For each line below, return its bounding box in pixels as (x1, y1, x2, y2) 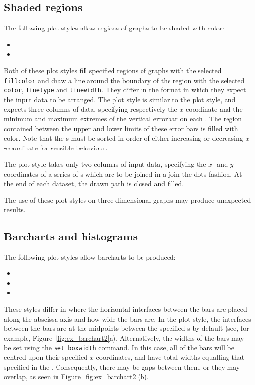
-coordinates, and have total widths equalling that (93, 352, 245, 362)
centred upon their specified (4, 352, 88, 362)
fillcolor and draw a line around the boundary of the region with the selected (4, 75, 245, 85)
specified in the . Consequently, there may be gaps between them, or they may (4, 361, 240, 372)
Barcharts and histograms (4, 228, 138, 243)
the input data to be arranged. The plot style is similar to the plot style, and (4, 94, 236, 104)
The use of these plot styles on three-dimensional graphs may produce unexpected (4, 195, 251, 205)
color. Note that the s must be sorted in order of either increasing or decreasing (4, 133, 243, 143)
